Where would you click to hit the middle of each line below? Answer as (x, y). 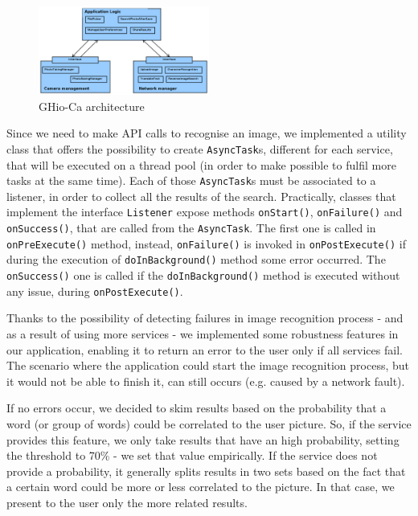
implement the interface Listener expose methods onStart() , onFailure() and (205, 212)
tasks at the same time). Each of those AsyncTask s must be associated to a (191, 180)
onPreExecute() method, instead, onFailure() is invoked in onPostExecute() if (206, 243)
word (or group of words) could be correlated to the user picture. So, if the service (209, 423)
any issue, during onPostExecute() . (95, 291)
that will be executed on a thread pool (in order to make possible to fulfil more (201, 164)
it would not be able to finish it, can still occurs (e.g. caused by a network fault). (206, 381)
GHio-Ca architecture (92, 106)
